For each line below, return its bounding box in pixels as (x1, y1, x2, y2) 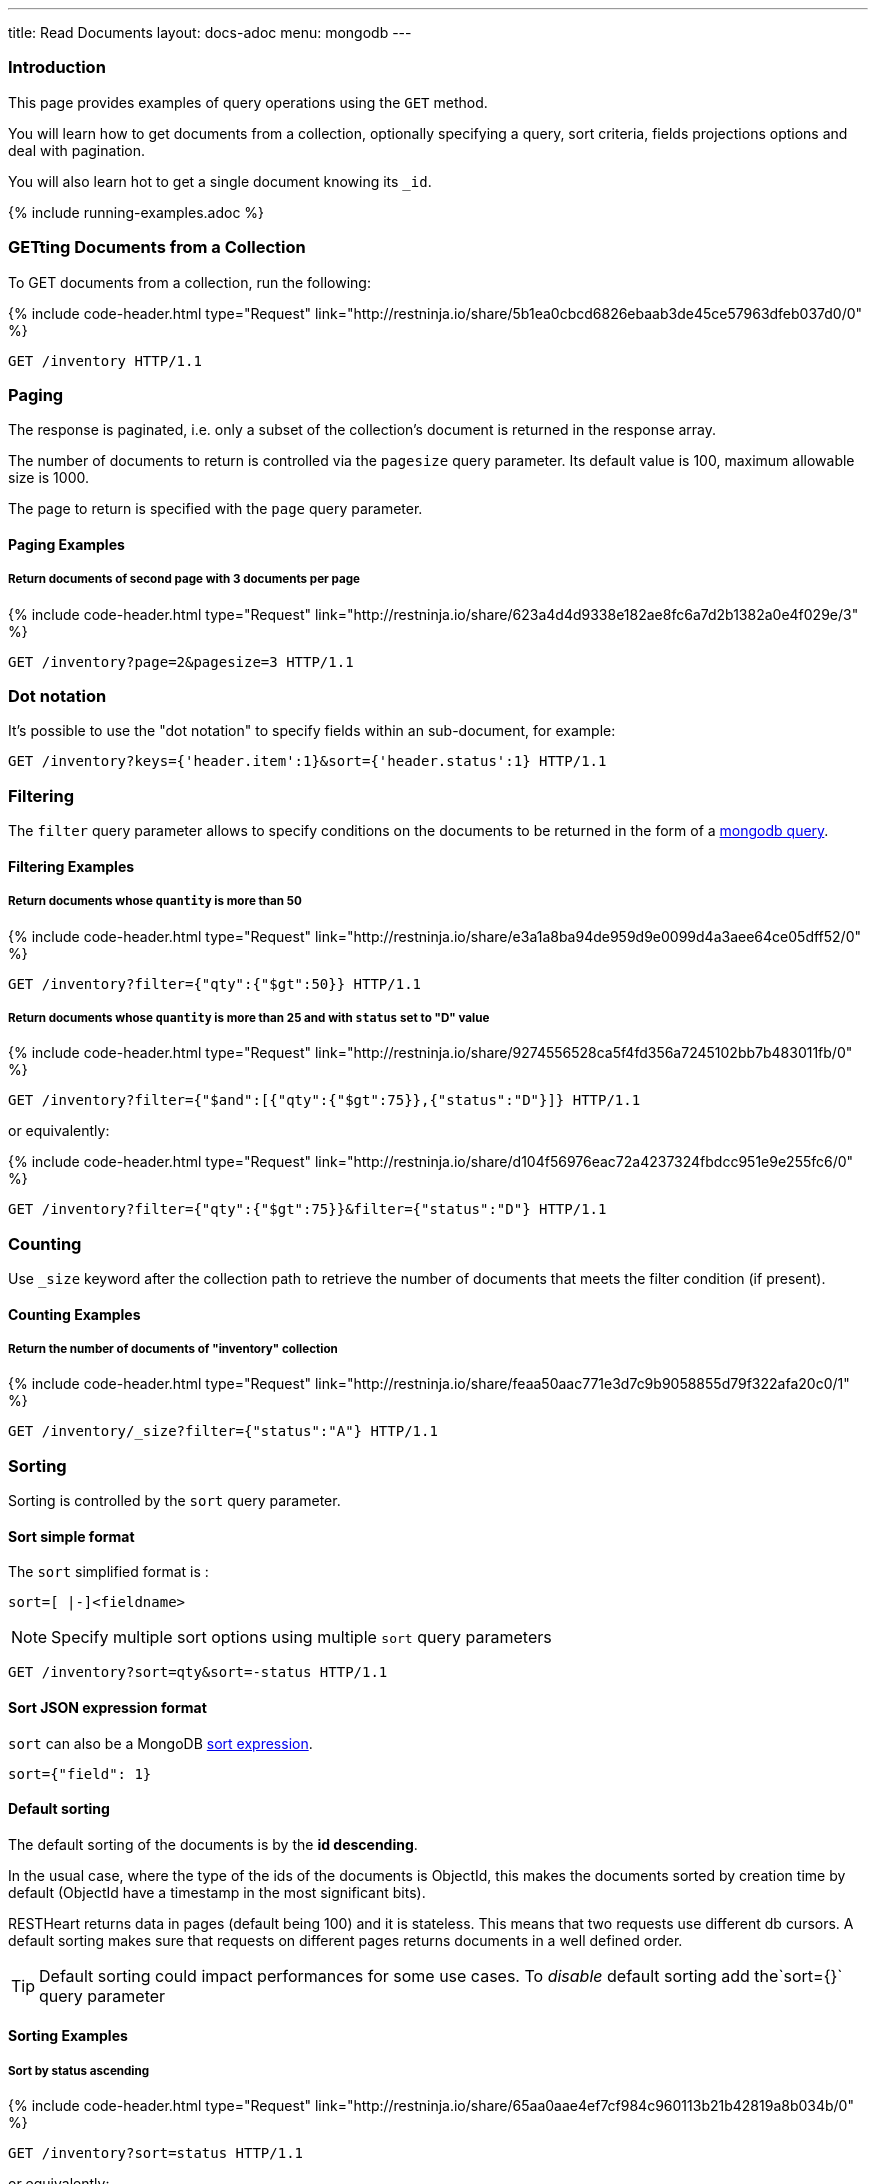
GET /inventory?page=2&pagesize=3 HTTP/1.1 (8, 653, 354, 670)
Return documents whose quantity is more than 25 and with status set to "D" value (8, 1010, 490, 1025)
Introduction (8, 57, 106, 78)
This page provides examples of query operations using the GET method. (8, 93, 488, 111)
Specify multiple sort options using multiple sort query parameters (51, 1627, 552, 1648)
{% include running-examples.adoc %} (8, 203, 265, 221)
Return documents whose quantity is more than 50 (8, 894, 302, 909)
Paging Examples (8, 535, 125, 553)
